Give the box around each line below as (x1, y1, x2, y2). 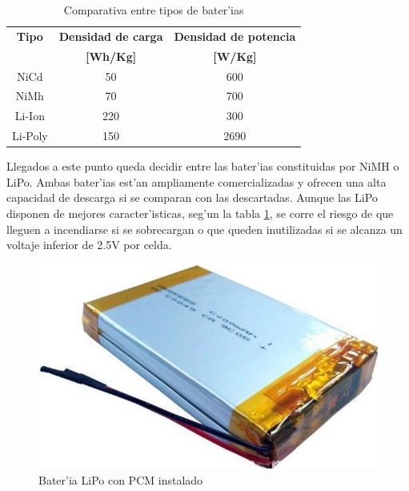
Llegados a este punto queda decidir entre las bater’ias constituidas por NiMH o (6, 158, 399, 175)
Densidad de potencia (174, 27, 296, 44)
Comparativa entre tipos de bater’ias (63, 2, 244, 18)
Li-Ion (14, 107, 45, 124)
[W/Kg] (213, 47, 257, 64)
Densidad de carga (58, 27, 163, 44)
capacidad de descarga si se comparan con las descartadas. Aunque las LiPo (6, 189, 378, 206)
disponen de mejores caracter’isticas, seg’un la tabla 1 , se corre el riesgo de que (6, 204, 394, 221)
